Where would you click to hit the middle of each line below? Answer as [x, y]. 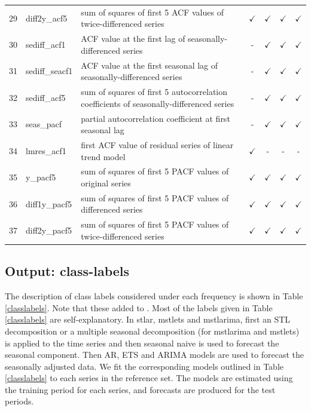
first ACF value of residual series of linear [157, 144]
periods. [19, 401]
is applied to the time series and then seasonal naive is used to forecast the [142, 343]
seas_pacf [44, 124]
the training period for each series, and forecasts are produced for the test [140, 389]
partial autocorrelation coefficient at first [155, 118]
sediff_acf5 [46, 97]
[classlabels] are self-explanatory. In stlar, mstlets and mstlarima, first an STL [148, 319]
